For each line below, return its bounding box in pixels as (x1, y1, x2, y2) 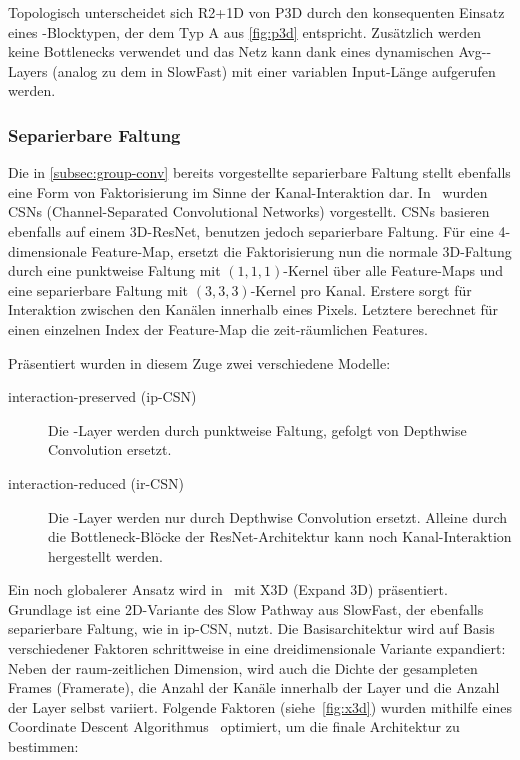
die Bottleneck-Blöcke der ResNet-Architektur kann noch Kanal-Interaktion (48, 526, 512, 547)
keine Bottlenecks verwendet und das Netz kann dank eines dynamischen (8, 41, 454, 62)
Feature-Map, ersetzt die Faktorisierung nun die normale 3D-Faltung (91, 240, 512, 261)
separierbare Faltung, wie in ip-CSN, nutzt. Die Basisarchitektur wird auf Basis (8, 618, 495, 639)
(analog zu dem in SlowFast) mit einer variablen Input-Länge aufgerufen (52, 60, 496, 81)
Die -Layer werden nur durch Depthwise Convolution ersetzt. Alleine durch (48, 506, 508, 527)
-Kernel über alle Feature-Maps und (283, 260, 504, 281)
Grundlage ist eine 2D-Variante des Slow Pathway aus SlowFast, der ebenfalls (8, 598, 484, 619)
